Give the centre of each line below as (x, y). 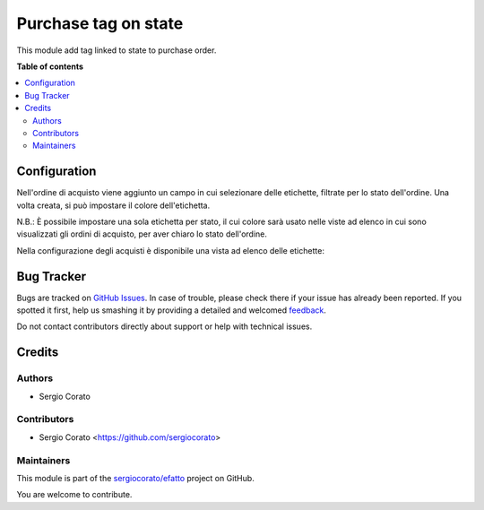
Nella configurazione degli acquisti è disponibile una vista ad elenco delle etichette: (170, 250)
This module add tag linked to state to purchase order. (117, 50)
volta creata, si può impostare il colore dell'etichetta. (113, 205)
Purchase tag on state (100, 23)
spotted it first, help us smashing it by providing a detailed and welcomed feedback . (172, 310)
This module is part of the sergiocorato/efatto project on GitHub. (135, 478)
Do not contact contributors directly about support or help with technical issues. (164, 326)
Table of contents (50, 66)
